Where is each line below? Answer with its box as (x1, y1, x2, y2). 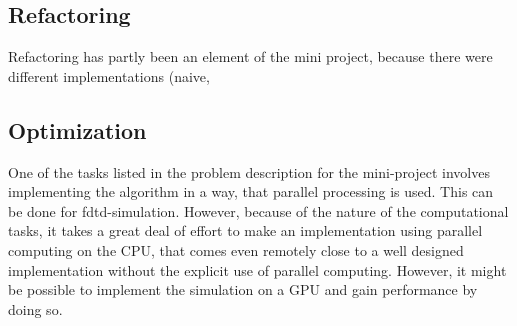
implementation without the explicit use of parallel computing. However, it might (8, 259, 507, 280)
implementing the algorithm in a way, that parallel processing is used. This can (8, 181, 494, 202)
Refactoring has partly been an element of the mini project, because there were (8, 46, 493, 67)
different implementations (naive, (8, 65, 210, 86)
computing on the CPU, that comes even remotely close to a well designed (8, 239, 464, 260)
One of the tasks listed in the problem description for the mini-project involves (8, 161, 490, 182)
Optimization (8, 114, 147, 145)
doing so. (8, 298, 63, 319)
